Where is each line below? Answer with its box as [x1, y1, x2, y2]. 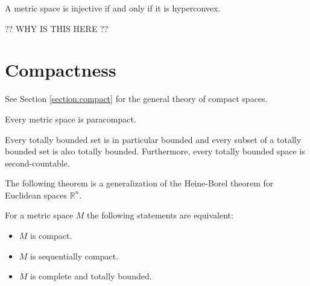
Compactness [5, 57, 116, 82]
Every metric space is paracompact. [5, 112, 136, 125]
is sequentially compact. [30, 249, 119, 262]
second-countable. [5, 156, 70, 169]
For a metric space [5, 209, 74, 221]
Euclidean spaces [5, 188, 68, 201]
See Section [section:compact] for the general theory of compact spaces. [5, 92, 268, 105]
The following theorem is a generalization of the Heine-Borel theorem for [5, 177, 274, 189]
